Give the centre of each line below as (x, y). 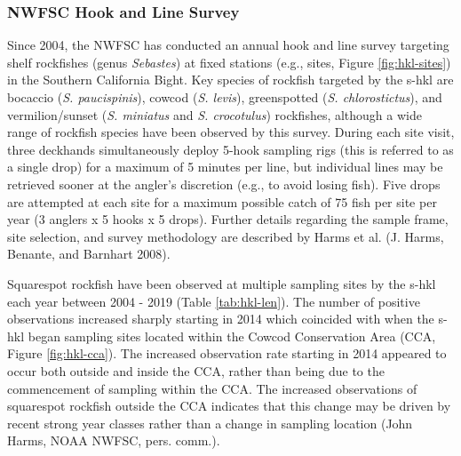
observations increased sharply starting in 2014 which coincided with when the (221, 319)
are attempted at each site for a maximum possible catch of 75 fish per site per (222, 201)
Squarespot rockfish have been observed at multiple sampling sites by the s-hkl (222, 283)
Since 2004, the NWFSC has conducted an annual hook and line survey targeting (228, 45)
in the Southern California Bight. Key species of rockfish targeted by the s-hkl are (230, 80)
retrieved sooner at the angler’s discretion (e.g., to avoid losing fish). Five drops (224, 184)
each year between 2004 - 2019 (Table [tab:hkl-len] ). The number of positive (214, 301)
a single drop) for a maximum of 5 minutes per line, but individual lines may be (225, 167)
